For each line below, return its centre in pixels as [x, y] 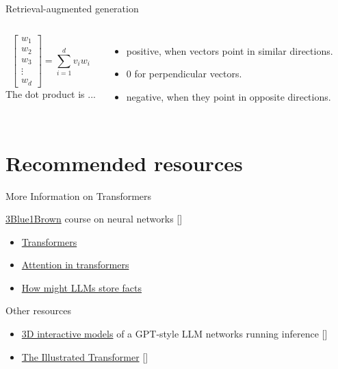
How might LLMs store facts [82, 287]
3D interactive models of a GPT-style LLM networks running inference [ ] [174, 334]
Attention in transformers [75, 265]
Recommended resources [124, 163]
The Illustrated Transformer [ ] [85, 356]
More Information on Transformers [79, 195]
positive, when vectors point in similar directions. [230, 50]
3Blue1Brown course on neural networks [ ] [94, 219]
